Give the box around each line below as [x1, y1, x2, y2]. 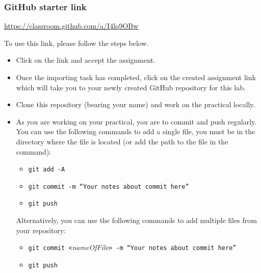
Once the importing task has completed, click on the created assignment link [16, 72, 256, 82]
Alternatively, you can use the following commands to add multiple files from [16, 215, 257, 226]
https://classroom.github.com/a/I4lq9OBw [4, 20, 139, 31]
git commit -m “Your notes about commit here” [28, 183, 189, 190]
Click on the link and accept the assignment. [16, 55, 155, 65]
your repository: [16, 225, 66, 235]
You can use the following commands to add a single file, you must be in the [16, 126, 255, 137]
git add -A [28, 166, 65, 173]
